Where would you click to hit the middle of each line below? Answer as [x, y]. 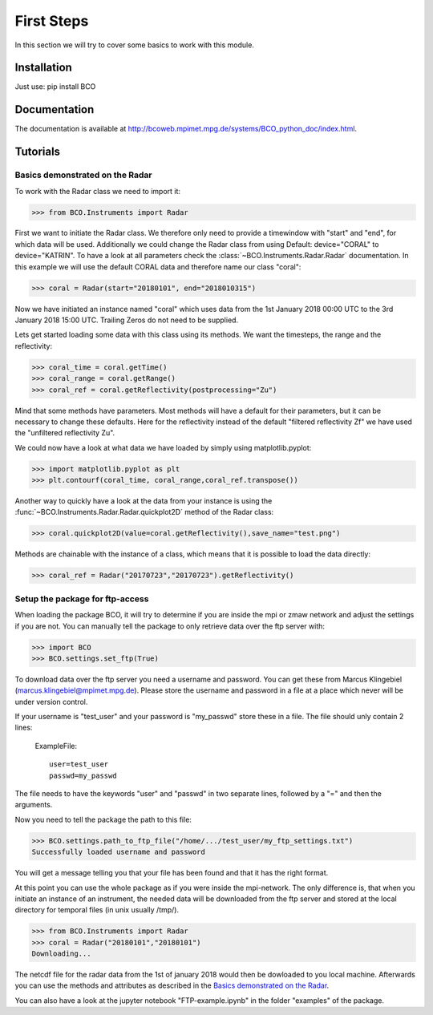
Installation [43, 68]
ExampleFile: [56, 746]
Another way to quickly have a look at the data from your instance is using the [144, 501]
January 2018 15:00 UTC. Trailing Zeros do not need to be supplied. [127, 320]
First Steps [52, 21]
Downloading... [61, 954]
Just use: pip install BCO [55, 87]
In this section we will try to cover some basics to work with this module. [134, 45]
